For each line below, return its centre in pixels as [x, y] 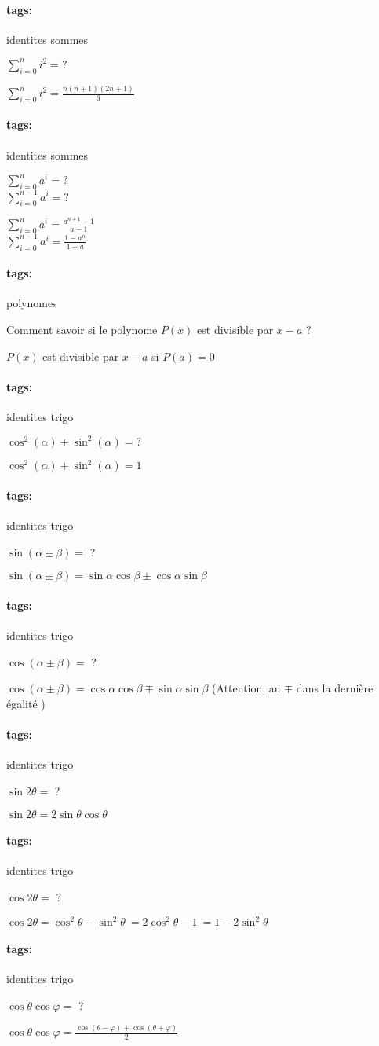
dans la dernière [335, 688]
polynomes [32, 303]
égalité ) [26, 704]
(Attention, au [246, 688]
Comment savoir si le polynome [82, 329]
